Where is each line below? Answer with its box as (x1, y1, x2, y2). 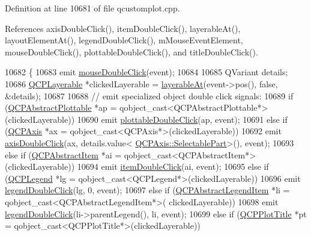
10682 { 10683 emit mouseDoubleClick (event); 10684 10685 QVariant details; (5, 66, 288, 78)
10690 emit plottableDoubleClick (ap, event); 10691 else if (77, 113, 288, 125)
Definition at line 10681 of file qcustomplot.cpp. (5, 2, 180, 14)
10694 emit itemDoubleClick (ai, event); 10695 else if (77, 160, 269, 173)
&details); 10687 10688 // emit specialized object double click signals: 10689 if (5, 89, 294, 102)
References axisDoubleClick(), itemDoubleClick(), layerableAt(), (5, 22, 241, 34)
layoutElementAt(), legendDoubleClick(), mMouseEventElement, (5, 34, 243, 46)
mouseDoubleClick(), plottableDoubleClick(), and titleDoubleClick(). (5, 45, 258, 58)
